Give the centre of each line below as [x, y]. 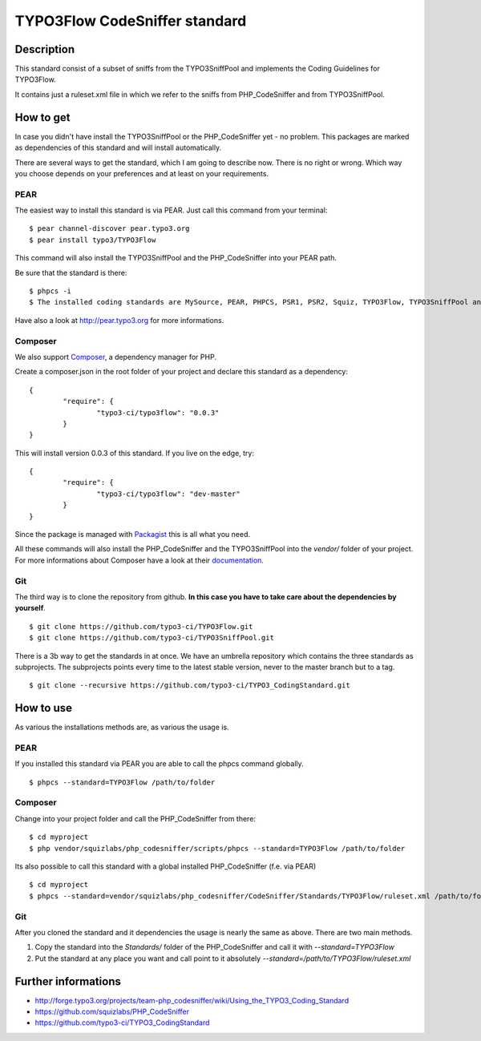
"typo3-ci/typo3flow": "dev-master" [168, 494]
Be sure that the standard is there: [71, 272]
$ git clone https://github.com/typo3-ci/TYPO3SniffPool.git [152, 638]
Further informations [68, 981]
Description [45, 49]
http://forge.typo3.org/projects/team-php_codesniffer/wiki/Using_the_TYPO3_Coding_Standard [192, 1000]
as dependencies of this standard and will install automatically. [118, 147]
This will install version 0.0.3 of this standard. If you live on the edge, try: [134, 453]
